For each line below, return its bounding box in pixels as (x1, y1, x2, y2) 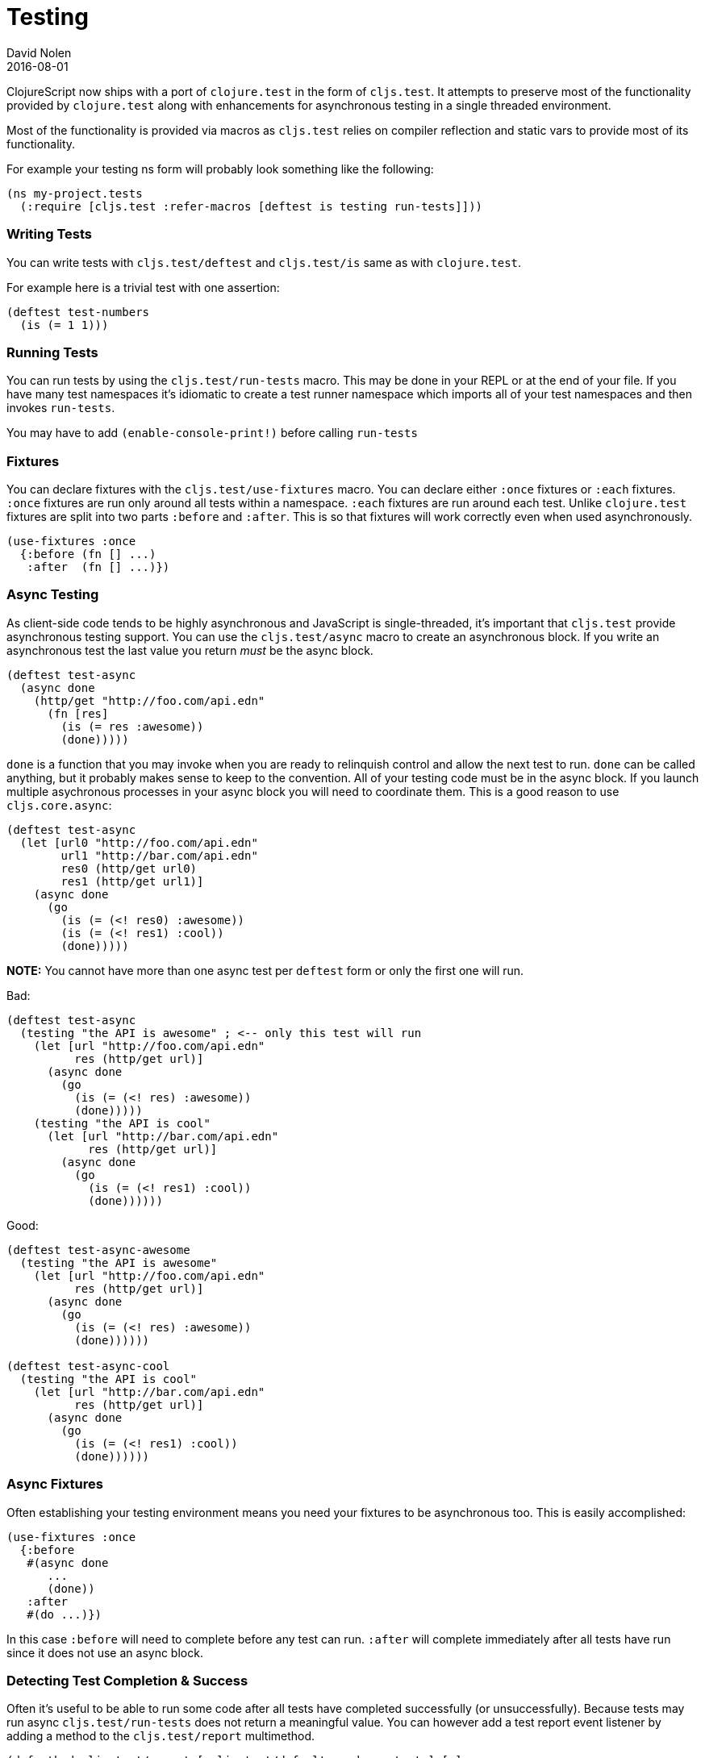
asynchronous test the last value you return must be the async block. (6, 643, 373, 657)
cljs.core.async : (6, 798, 112, 812)
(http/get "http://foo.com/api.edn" (33, 694, 265, 707)
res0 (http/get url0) (60, 861, 198, 875)
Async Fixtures (6, 1476, 103, 1493)
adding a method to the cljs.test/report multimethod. (6, 1729, 315, 1743)
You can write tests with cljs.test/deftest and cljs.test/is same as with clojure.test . (6, 255, 522, 269)
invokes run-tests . (6, 401, 115, 415)
